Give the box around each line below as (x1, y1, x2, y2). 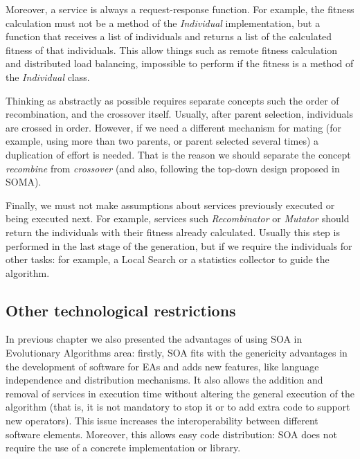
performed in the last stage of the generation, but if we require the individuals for (6, 238, 352, 253)
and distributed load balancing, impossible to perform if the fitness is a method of (6, 56, 354, 71)
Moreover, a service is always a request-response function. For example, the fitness (6, 2, 354, 16)
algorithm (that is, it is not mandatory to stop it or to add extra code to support (6, 399, 350, 414)
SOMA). (6, 174, 42, 189)
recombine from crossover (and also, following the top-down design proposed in (6, 161, 340, 175)
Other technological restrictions (6, 299, 236, 321)
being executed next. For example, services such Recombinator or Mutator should (6, 211, 350, 226)
